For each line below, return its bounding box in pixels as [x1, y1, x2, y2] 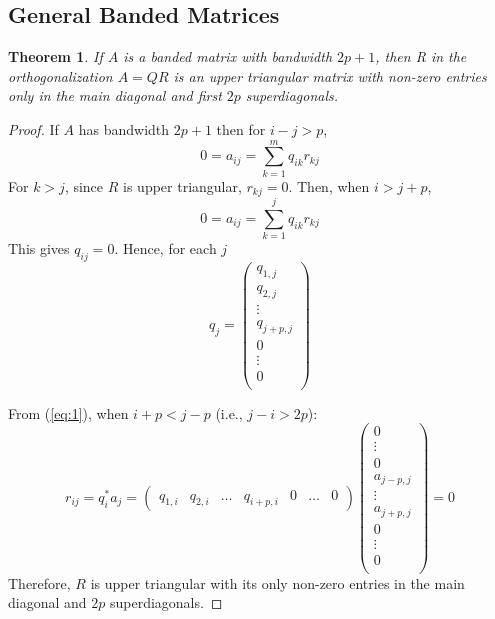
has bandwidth [78, 118, 170, 139]
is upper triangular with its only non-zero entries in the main [90, 572, 465, 593]
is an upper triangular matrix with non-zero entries [173, 65, 487, 86]
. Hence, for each [114, 238, 217, 259]
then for [216, 118, 266, 139]
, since [64, 175, 104, 196]
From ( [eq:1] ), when [8, 402, 129, 423]
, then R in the [375, 46, 467, 67]
